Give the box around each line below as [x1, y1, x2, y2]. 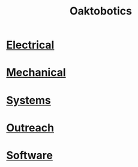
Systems [6, 93, 51, 107]
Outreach [6, 121, 55, 134]
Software [6, 148, 53, 162]
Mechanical [6, 66, 66, 80]
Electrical [6, 38, 55, 52]
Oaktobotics [69, 4, 133, 18]
